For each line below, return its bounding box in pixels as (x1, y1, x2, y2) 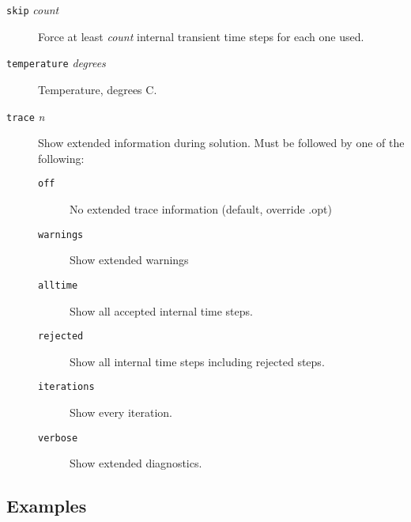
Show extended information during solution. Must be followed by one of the (38, 134, 405, 151)
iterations (38, 381, 95, 393)
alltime (38, 279, 78, 291)
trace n (6, 108, 45, 124)
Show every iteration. (70, 404, 172, 420)
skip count (6, 2, 59, 17)
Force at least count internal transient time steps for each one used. (38, 28, 364, 44)
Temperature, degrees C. (38, 81, 157, 97)
